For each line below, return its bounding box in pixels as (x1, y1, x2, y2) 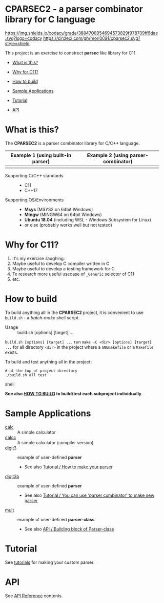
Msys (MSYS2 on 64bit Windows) (24, 206, 93, 212)
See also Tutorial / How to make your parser (24, 464, 113, 470)
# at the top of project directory (5, 368, 78, 373)
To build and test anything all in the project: (5, 359, 92, 364)
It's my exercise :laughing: (12, 255, 65, 261)
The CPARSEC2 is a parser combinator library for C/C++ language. (5, 140, 140, 146)
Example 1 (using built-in (10, 152, 72, 159)
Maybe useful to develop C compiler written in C (12, 261, 110, 266)
